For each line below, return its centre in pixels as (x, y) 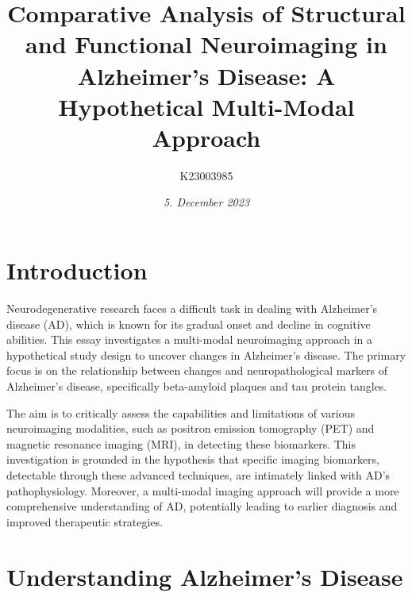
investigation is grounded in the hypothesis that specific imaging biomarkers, (193, 459)
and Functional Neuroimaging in (206, 44)
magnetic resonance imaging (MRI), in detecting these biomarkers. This (181, 443)
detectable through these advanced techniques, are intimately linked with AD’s (198, 474)
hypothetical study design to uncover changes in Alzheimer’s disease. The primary (206, 354)
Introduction (77, 270)
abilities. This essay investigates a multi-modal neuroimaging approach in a (189, 339)
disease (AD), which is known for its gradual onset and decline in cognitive (189, 324)
